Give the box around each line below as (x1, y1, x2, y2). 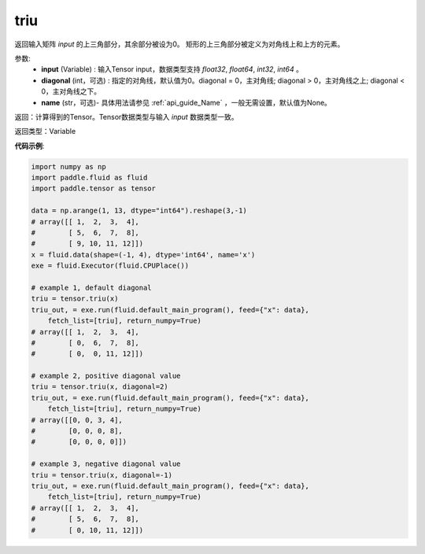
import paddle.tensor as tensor (31, 184, 157, 193)
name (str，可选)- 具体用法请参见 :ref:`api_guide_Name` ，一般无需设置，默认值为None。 (41, 98, 332, 107)
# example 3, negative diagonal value (31, 460, 181, 468)
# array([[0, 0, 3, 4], (31, 415, 124, 424)
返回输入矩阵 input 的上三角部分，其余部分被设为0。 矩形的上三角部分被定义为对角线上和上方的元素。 (14, 39, 345, 49)
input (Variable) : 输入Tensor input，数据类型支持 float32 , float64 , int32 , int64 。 (41, 65, 303, 74)
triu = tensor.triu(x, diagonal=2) (31, 382, 168, 391)
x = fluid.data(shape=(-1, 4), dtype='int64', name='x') (31, 250, 256, 259)
